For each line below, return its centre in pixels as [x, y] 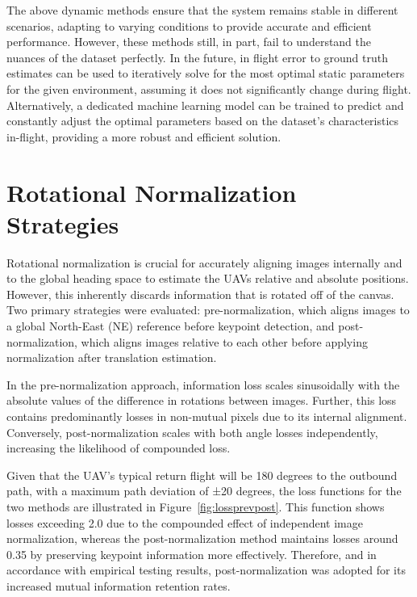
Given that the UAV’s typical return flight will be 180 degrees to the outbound [202, 475]
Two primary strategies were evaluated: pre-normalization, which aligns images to [208, 310]
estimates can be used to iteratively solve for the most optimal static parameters [206, 73]
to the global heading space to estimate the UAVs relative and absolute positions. [208, 278]
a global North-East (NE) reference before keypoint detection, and [171, 326]
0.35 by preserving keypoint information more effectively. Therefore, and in [192, 554]
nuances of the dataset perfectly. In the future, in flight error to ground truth [197, 57]
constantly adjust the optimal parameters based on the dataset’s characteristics [203, 121]
